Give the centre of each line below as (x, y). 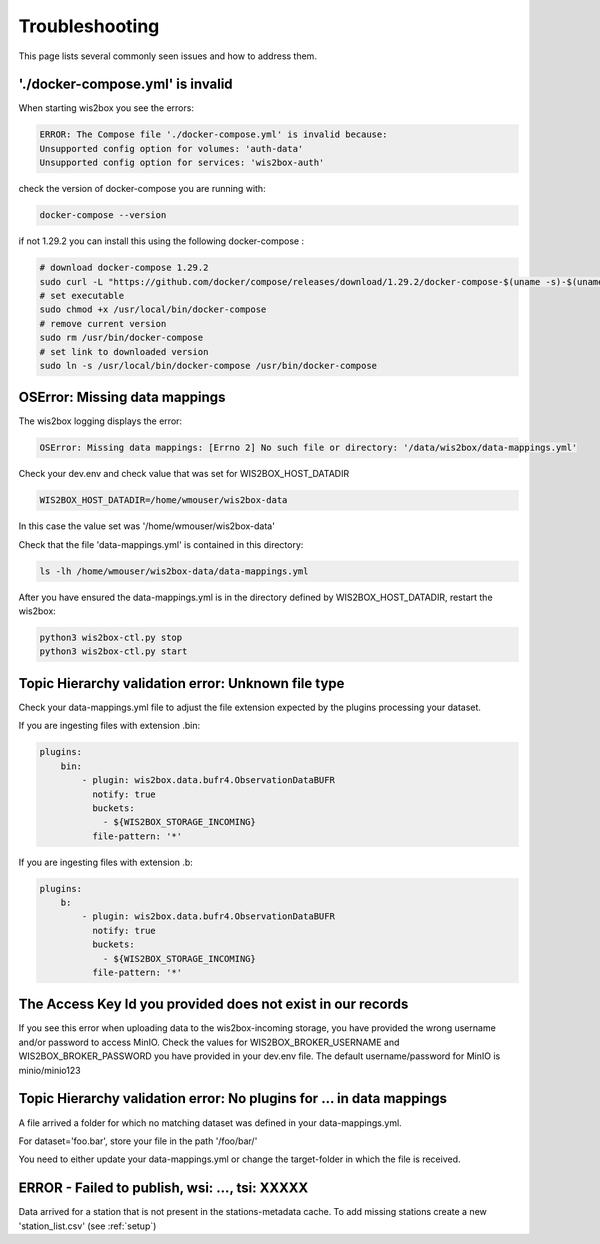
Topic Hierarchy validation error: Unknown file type (181, 683)
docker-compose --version (103, 215)
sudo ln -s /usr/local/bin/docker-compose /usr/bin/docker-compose (208, 365)
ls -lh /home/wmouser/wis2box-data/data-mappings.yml (174, 571)
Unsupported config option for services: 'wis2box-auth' (182, 163)
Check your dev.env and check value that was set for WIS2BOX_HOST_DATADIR (184, 474)
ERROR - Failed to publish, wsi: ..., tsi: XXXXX (163, 1188)
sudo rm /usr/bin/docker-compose (121, 338)
